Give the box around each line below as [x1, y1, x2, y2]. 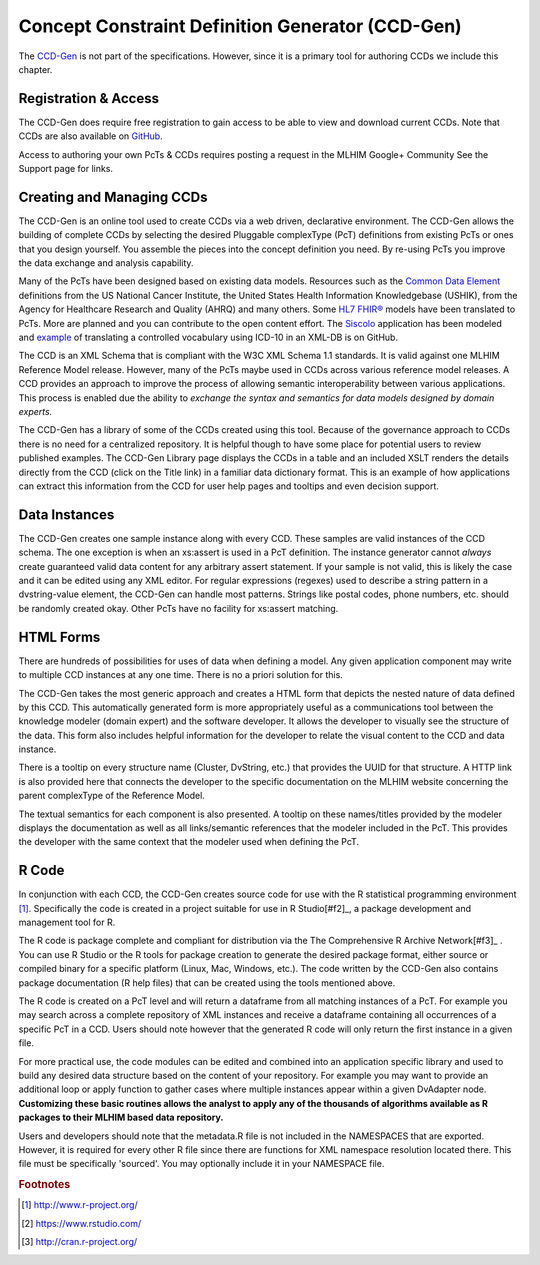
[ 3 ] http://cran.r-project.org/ [21, 1236, 138, 1248]
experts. [18, 406, 53, 417]
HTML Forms [18, 628, 101, 645]
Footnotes [18, 1178, 71, 1192]
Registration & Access [18, 90, 160, 107]
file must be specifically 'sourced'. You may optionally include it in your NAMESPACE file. [18, 1158, 385, 1170]
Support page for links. [18, 163, 114, 175]
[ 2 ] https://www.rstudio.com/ [21, 1217, 142, 1229]
